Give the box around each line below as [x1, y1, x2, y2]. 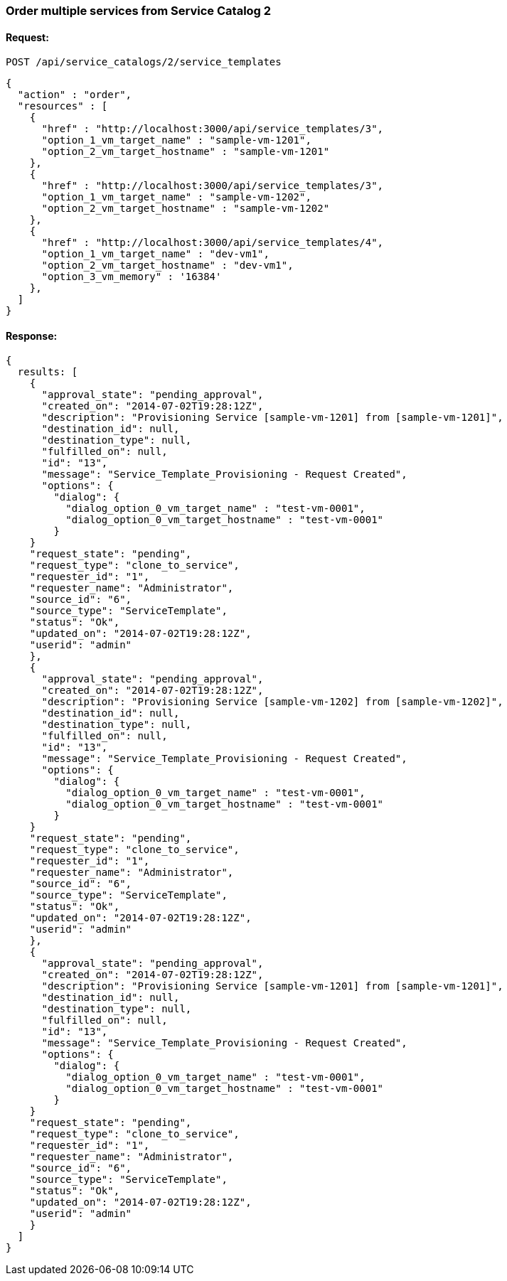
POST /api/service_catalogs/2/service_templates [6, 56, 282, 68]
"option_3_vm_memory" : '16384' [41, 271, 222, 283]
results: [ [17, 366, 78, 378]
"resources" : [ [17, 100, 108, 112]
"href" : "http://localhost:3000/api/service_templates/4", [41, 237, 384, 249]
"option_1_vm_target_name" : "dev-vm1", [41, 248, 269, 260]
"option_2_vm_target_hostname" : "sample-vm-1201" [41, 146, 330, 158]
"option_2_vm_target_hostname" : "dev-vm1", [41, 259, 294, 272]
